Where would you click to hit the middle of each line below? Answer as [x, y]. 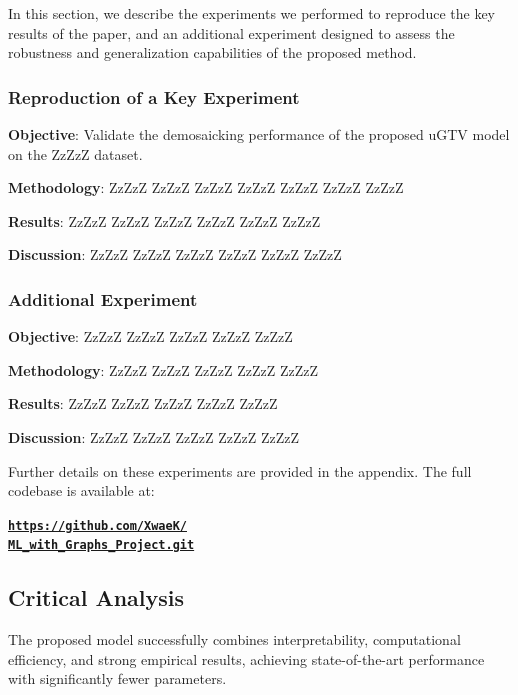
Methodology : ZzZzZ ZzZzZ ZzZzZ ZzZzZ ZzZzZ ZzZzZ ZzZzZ [206, 187]
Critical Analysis [96, 597]
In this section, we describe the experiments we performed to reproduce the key [251, 13]
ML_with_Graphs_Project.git [101, 545]
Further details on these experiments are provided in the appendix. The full [240, 470]
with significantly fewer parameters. [117, 678]
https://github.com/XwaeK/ [97, 525]
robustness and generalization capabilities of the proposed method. [212, 52]
